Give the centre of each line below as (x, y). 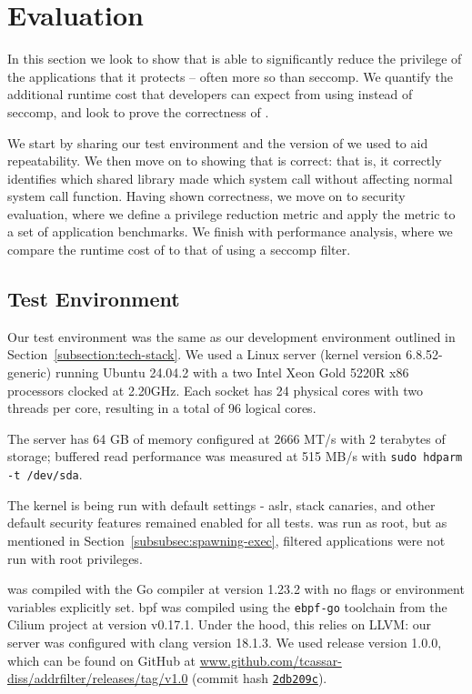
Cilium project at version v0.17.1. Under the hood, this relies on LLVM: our (219, 624)
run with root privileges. (75, 558)
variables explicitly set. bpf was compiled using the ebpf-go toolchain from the (227, 606)
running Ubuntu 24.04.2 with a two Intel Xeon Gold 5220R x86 (232, 372)
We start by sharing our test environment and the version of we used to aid (218, 142)
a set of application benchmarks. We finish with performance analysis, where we (230, 231)
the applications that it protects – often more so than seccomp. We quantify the (230, 76)
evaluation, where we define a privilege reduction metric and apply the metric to (231, 213)
